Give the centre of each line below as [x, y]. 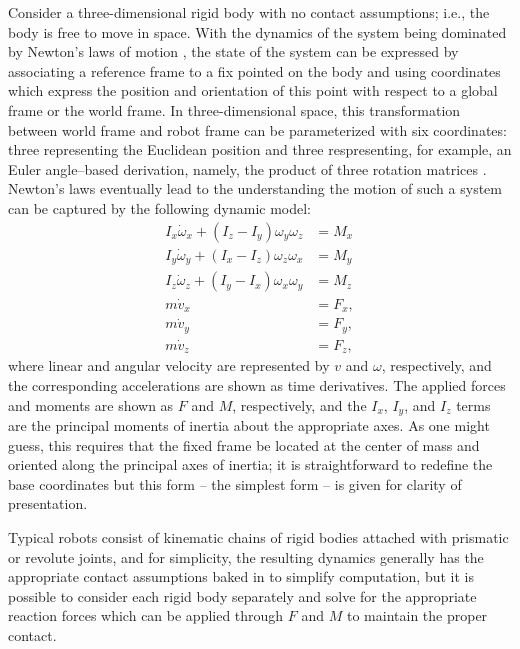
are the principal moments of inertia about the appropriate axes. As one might [249, 425]
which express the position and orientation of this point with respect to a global [253, 90]
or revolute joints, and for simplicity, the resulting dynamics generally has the [246, 556]
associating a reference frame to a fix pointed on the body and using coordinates [254, 70]
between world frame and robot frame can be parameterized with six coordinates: [257, 129]
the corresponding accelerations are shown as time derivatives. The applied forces [257, 385]
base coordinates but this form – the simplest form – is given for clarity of [235, 483]
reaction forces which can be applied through [146, 615]
